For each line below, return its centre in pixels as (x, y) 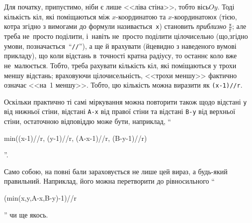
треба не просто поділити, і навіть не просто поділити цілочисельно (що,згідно (126, 36)
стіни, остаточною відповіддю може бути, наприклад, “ (88, 121)
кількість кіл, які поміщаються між (57, 16)
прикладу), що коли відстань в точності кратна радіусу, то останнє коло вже (121, 56)
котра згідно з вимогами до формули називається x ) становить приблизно (115, 26)
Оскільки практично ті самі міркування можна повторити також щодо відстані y (126, 101)
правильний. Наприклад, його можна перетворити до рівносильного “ (109, 181)
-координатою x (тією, (205, 16)
